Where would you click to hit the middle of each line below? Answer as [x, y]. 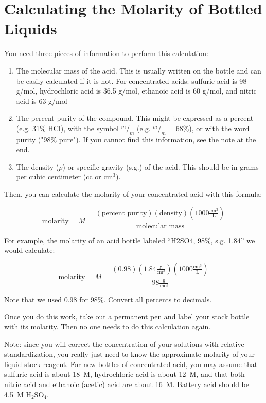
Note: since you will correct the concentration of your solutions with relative [124, 344]
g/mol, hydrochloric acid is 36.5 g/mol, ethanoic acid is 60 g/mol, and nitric [136, 91]
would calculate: [30, 250]
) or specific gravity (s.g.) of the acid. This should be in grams [161, 166]
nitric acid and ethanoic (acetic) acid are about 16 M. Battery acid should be [127, 384]
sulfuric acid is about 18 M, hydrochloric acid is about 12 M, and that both [125, 374]
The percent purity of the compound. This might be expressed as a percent [135, 118]
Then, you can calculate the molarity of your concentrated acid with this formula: [133, 194]
